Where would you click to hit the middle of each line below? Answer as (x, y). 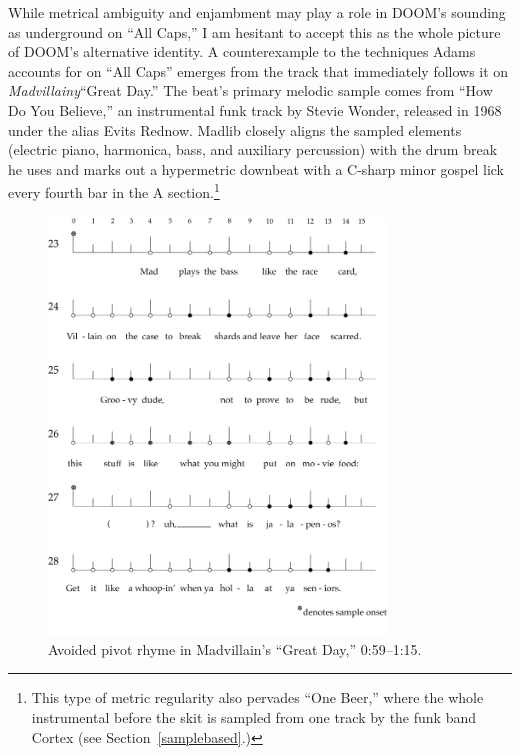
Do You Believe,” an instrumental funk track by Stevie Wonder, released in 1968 (255, 109)
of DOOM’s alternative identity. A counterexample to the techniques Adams (242, 51)
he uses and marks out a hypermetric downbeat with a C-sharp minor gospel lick (256, 168)
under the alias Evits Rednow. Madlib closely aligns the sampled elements (235, 129)
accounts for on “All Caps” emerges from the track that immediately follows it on (258, 70)
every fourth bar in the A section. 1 (114, 190)
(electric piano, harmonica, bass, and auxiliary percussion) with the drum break (253, 149)
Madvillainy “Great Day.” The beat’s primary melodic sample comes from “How (250, 90)
